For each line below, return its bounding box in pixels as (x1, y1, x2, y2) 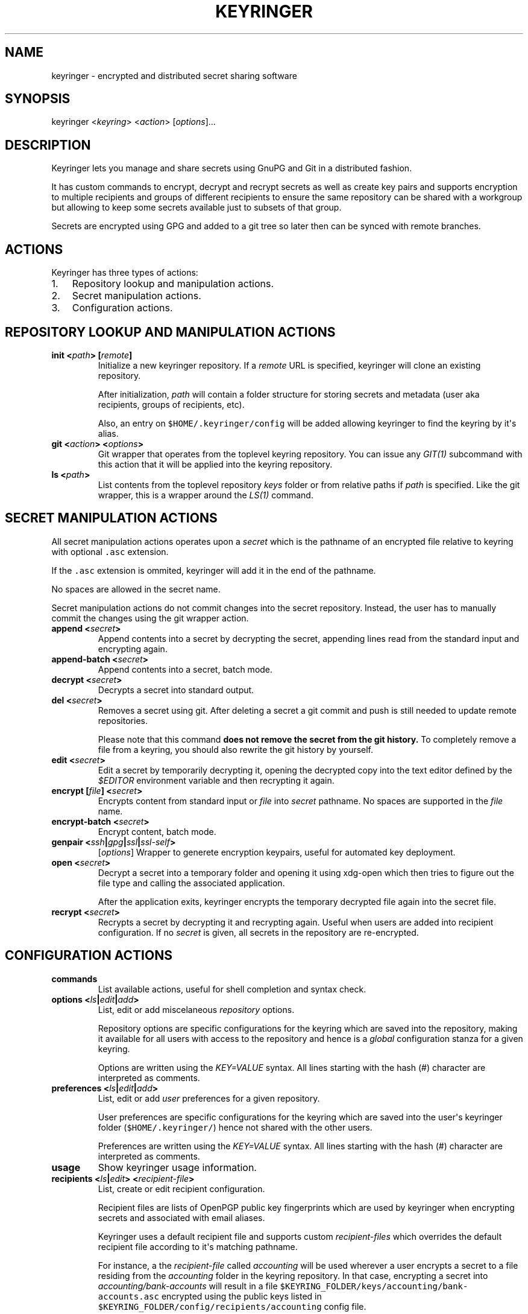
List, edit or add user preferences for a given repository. (98, 1093, 320, 1103)
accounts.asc (98, 1291, 159, 1301)
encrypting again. (98, 643, 168, 654)
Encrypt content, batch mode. (98, 826, 216, 837)
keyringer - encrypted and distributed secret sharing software (51, 70, 297, 81)
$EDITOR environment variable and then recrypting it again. (98, 775, 335, 786)
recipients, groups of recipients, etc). (98, 399, 245, 410)
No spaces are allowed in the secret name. (51, 583, 221, 594)
